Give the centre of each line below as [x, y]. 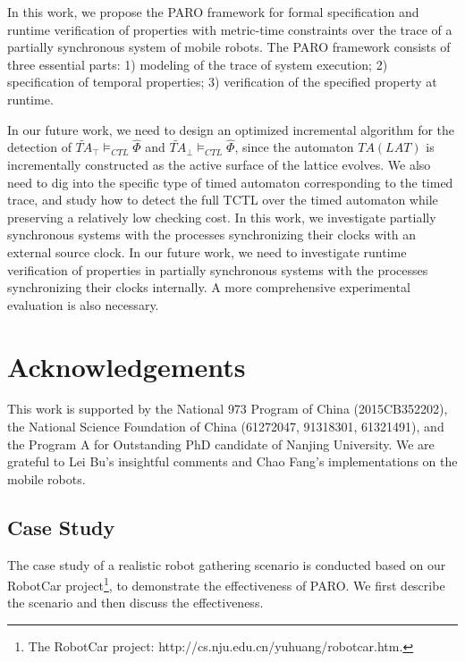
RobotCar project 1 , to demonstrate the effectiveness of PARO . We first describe [226, 584]
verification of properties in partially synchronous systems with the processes [218, 269]
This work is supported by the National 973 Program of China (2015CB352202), [228, 409]
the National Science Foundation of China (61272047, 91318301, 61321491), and [226, 427]
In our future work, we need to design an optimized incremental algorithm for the [231, 129]
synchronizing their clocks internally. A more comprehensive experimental [209, 287]
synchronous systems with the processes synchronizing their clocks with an [212, 235]
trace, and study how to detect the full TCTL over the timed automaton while [223, 200]
